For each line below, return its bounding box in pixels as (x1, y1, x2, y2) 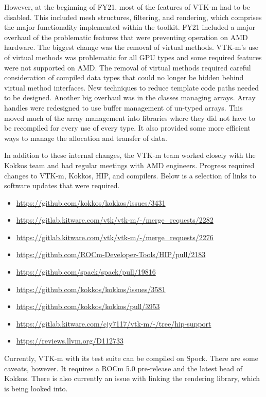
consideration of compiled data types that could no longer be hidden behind (4, 72, 244, 83)
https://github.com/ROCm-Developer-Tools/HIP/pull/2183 (16, 249, 206, 260)
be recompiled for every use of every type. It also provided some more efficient (4, 122, 251, 133)
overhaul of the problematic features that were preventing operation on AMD (4, 31, 248, 42)
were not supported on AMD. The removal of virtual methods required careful (4, 62, 251, 73)
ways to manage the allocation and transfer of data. (4, 132, 167, 143)
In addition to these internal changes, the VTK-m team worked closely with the (4, 150, 256, 160)
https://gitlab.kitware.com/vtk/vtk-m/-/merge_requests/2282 (16, 214, 214, 225)
